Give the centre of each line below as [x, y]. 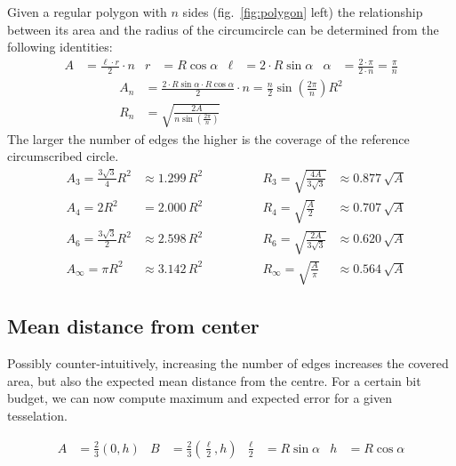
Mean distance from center [133, 326]
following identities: [60, 47]
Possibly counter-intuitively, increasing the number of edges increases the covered [228, 363]
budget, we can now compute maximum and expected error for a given [200, 398]
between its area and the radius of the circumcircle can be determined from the [223, 29]
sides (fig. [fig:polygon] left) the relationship [303, 12]
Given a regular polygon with [87, 12]
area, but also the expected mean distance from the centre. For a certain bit [214, 380]
